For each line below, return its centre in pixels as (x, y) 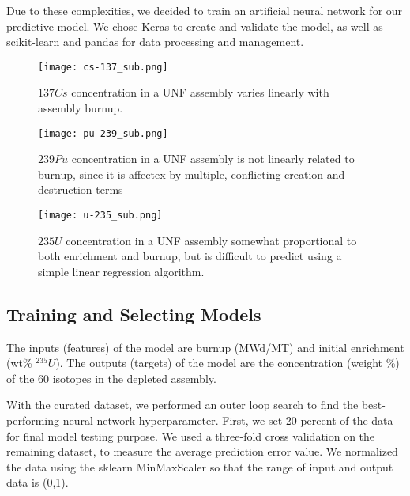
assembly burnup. (81, 108)
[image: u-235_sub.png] (100, 216)
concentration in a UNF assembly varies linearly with (200, 92)
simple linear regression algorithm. (121, 271)
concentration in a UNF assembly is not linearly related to (213, 159)
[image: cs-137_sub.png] (103, 67)
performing (33, 420)
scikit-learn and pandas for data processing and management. (155, 42)
